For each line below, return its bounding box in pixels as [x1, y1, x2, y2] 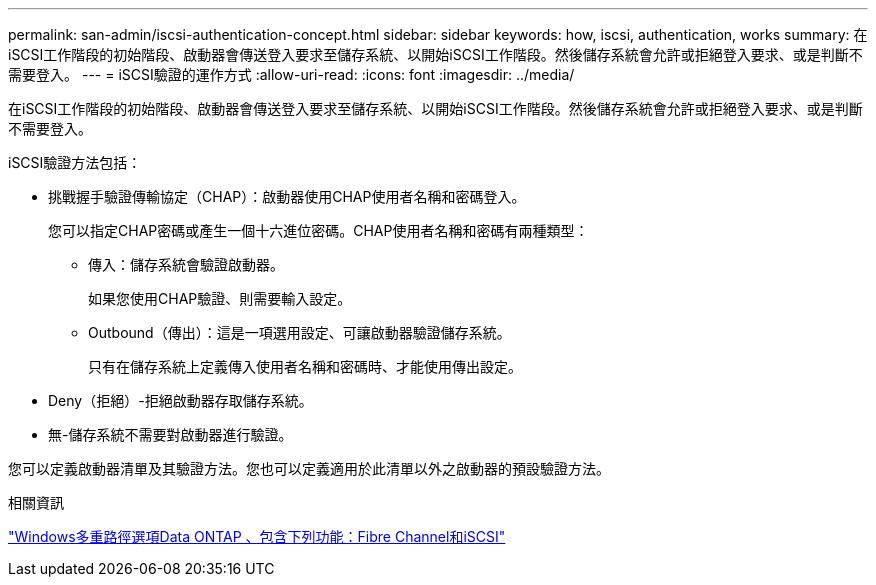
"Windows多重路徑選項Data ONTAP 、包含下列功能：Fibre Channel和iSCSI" [8, 528, 506, 545]
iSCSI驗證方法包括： [8, 154, 142, 171]
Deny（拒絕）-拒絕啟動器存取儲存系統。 [48, 392, 313, 409]
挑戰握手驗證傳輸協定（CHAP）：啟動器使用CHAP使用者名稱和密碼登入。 [48, 188, 526, 205]
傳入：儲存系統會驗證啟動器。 [88, 256, 284, 273]
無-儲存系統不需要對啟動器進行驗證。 [48, 426, 293, 443]
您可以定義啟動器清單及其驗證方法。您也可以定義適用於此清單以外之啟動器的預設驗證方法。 [8, 460, 610, 477]
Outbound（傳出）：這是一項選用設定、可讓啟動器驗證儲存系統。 [88, 324, 511, 341]
